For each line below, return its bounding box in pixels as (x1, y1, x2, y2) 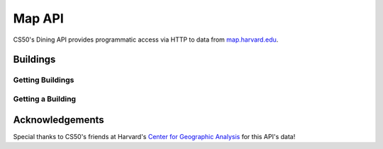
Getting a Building (13, 94, 77, 104)
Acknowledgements (13, 114, 104, 126)
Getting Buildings (13, 75, 74, 85)
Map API (13, 11, 64, 26)
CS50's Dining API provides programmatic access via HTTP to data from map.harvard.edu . (13, 35, 279, 44)
